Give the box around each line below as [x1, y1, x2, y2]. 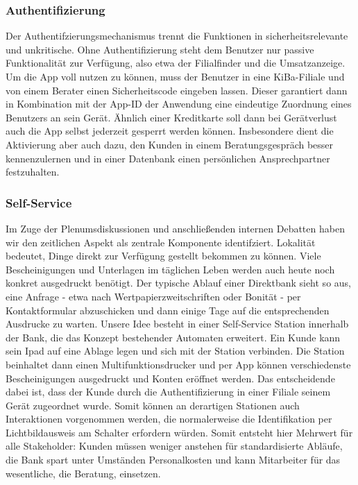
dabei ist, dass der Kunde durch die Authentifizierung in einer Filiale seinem [6, 384, 331, 399]
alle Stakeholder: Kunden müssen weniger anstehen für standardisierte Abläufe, [6, 439, 343, 453]
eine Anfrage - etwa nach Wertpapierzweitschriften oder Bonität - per [6, 289, 301, 303]
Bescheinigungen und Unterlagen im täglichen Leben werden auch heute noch [6, 262, 335, 276]
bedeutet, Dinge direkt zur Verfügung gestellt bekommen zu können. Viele [6, 248, 321, 263]
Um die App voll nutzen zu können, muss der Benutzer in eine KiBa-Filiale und [6, 69, 345, 83]
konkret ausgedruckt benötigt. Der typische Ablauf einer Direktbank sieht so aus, [6, 275, 351, 290]
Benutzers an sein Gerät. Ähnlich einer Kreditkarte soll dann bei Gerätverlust [6, 110, 337, 124]
